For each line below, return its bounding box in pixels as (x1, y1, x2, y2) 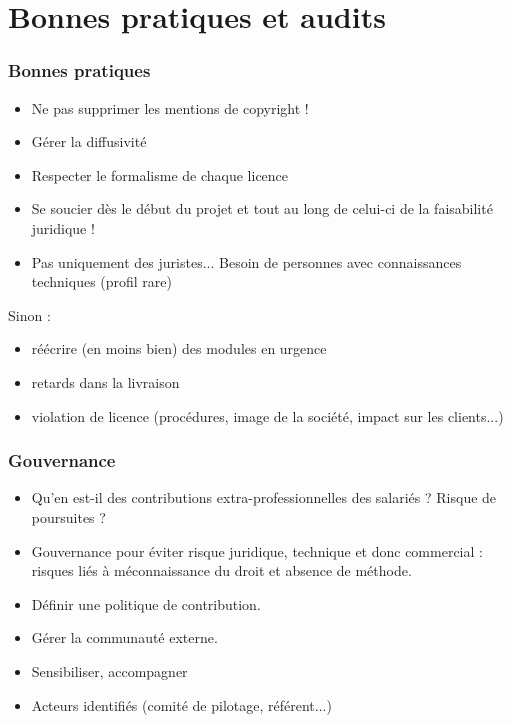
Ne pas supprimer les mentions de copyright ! (31, 97, 309, 118)
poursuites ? (31, 506, 106, 527)
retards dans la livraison (31, 371, 180, 392)
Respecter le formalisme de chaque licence (31, 164, 289, 185)
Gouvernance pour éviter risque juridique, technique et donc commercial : (31, 540, 483, 561)
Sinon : (8, 304, 51, 325)
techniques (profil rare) (31, 271, 173, 292)
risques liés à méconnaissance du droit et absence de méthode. (31, 560, 412, 581)
